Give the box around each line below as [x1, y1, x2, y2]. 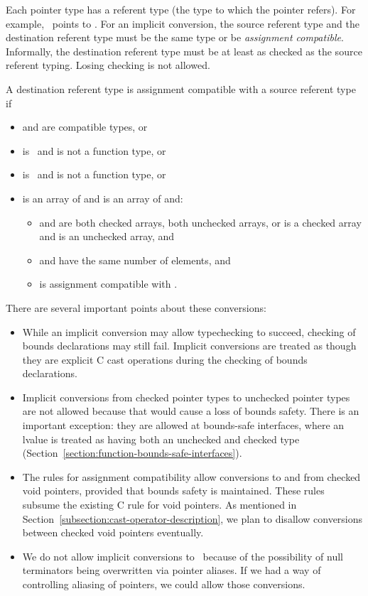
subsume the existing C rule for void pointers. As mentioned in [22, 497, 297, 512]
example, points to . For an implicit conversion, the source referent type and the [6, 16, 360, 31]
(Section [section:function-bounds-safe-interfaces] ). [22, 445, 242, 460]
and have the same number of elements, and [39, 252, 231, 267]
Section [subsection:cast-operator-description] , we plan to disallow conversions [22, 511, 363, 526]
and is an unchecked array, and [39, 229, 175, 244]
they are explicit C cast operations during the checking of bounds [22, 352, 308, 367]
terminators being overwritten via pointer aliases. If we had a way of [22, 563, 321, 578]
